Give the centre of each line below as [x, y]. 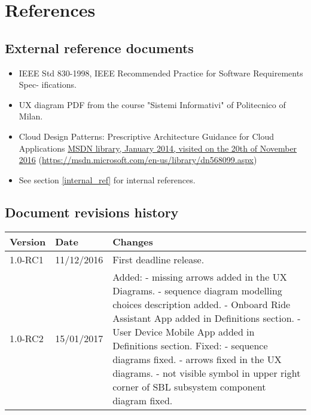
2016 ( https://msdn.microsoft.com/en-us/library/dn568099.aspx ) [138, 160]
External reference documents [99, 47]
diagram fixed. [143, 400]
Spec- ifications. [48, 84]
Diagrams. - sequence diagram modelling [197, 290]
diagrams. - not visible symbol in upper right [207, 373]
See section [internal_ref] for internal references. [107, 179]
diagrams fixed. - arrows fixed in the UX [197, 359]
